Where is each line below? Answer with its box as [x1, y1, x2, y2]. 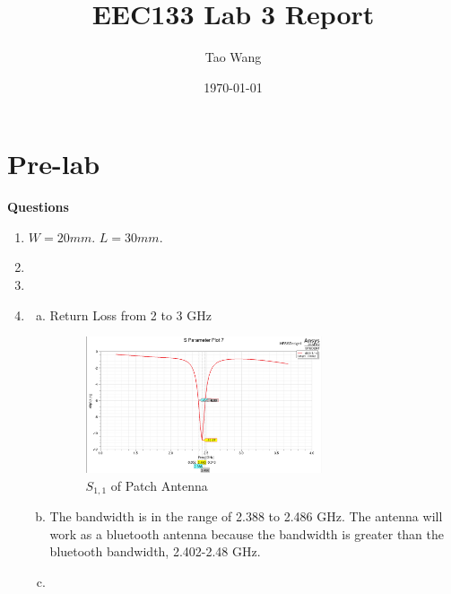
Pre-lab [7, 145, 100, 182]
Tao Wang [204, 48, 262, 66]
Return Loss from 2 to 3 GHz [49, 305, 212, 324]
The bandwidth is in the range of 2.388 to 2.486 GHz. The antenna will [49, 507, 443, 526]
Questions [7, 197, 69, 216]
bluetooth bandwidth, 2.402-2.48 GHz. [49, 542, 261, 561]
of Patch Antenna [110, 476, 208, 494]
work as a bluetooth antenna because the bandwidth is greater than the [49, 524, 445, 543]
